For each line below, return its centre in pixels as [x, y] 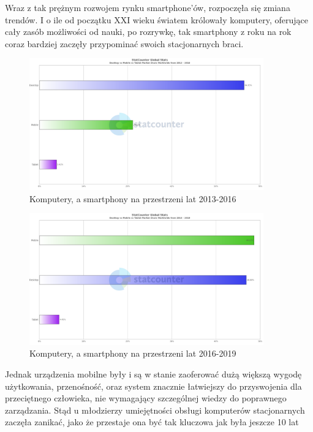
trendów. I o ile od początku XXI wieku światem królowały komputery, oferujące [156, 19]
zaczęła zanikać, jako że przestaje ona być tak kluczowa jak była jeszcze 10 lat [152, 422]
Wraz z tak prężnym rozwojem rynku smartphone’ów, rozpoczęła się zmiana [148, 7]
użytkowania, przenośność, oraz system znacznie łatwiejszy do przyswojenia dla [153, 386]
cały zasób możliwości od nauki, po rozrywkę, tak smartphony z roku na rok [148, 32]
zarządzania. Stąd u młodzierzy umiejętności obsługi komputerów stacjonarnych [155, 410]
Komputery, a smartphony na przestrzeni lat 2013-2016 [133, 198]
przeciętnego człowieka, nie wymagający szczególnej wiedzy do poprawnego [146, 398]
